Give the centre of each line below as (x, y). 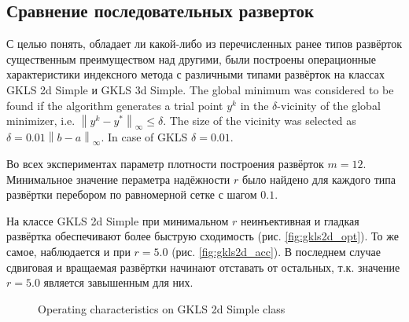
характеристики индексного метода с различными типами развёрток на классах (195, 74)
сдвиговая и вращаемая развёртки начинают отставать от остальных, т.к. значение (203, 267)
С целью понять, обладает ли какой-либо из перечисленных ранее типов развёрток (204, 44)
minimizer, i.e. (41, 121)
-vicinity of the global (329, 105)
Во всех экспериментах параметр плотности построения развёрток (165, 164)
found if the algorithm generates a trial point (115, 105)
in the (254, 105)
